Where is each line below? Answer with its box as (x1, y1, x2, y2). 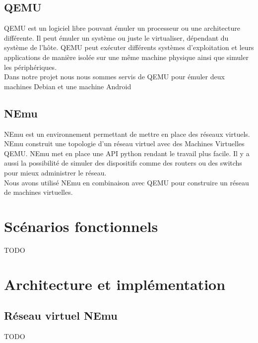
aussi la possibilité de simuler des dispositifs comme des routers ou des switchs (4, 158, 242, 168)
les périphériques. (4, 61, 57, 72)
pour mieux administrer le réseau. (4, 167, 107, 177)
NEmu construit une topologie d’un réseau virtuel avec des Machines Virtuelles (4, 138, 245, 149)
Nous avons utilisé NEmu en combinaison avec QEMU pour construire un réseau (4, 177, 249, 187)
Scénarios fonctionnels (4, 216, 158, 236)
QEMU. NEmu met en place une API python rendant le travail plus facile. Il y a (4, 148, 250, 158)
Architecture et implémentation (4, 274, 226, 294)
